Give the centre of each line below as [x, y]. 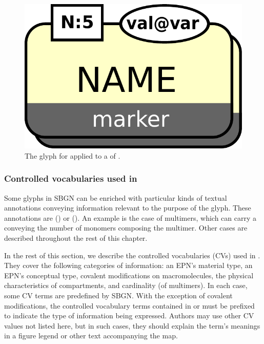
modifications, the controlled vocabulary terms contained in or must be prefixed [129, 305]
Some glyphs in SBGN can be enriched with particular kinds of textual [116, 197]
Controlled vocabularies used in [71, 178]
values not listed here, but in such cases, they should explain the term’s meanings [132, 325]
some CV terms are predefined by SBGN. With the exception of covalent [118, 295]
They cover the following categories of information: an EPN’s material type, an [128, 265]
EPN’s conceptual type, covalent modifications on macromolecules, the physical [129, 275]
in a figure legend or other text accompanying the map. [91, 336]
